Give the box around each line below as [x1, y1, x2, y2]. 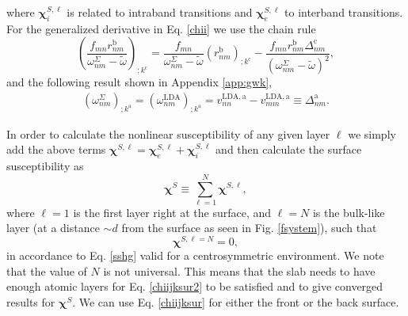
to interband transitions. [284, 4, 403, 20]
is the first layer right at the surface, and [73, 204, 272, 220]
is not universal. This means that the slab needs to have [103, 262, 376, 279]
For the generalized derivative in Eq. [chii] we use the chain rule [6, 20, 316, 36]
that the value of [6, 262, 87, 279]
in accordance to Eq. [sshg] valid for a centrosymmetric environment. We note [6, 247, 384, 264]
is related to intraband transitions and [67, 4, 253, 20]
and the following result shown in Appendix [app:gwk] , [6, 74, 273, 90]
